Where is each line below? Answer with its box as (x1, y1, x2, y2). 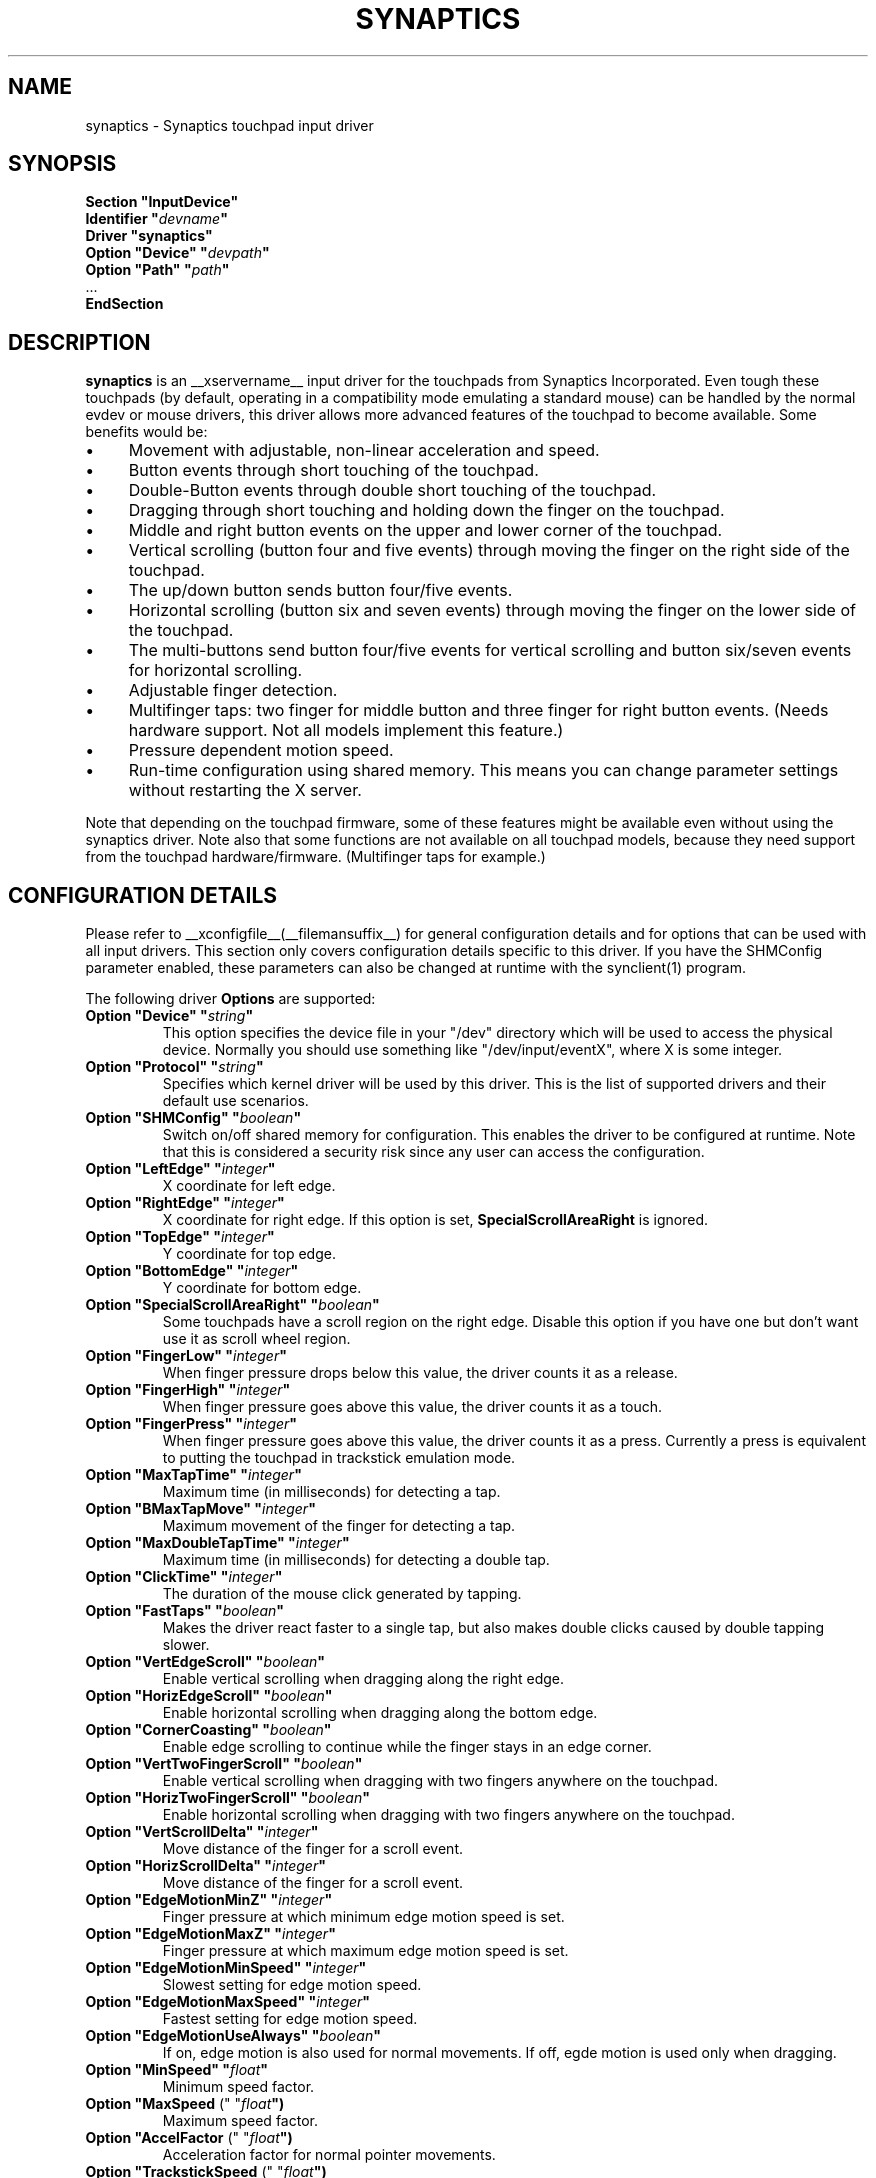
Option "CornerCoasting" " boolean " (85, 1721, 332, 1739)
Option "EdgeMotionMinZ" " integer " (85, 1891, 333, 1909)
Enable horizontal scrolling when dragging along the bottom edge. (162, 1704, 598, 1722)
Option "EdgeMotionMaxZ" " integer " (85, 1925, 336, 1943)
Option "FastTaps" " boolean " (85, 1602, 285, 1620)
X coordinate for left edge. (162, 1177, 336, 1195)
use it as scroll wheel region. (162, 1330, 351, 1348)
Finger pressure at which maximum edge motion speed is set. (162, 1942, 569, 1960)
